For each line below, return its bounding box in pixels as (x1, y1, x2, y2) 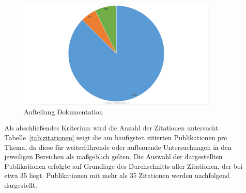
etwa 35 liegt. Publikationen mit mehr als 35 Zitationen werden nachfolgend (4, 170, 230, 180)
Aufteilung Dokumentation (24, 106, 103, 116)
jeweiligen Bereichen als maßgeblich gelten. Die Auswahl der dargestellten (4, 151, 223, 161)
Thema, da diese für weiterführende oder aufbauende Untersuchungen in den (4, 142, 231, 152)
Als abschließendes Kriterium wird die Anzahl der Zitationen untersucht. (4, 123, 220, 133)
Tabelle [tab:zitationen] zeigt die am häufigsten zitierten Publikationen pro (4, 132, 228, 143)
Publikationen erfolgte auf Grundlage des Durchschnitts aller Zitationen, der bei (4, 161, 243, 171)
